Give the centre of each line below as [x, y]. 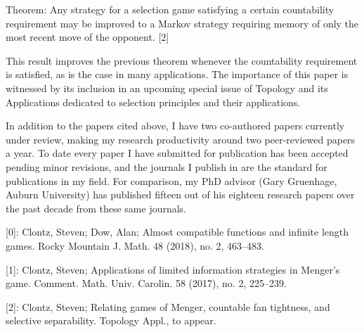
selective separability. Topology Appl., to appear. [111, 320]
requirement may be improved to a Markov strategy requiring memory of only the [182, 23]
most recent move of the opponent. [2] [87, 37]
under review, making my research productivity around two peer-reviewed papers [181, 139]
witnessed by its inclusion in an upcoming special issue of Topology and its [167, 88]
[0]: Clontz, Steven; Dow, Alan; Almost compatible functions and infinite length [177, 232]
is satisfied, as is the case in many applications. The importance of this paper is [177, 74]
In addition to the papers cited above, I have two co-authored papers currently [175, 126]
